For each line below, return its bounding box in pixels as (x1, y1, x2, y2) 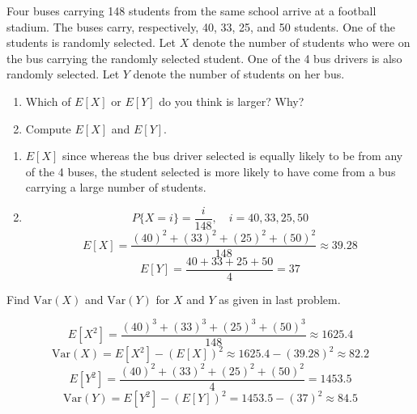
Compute (25, 120, 71, 137)
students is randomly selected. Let (6, 34, 176, 51)
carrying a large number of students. (25, 179, 206, 196)
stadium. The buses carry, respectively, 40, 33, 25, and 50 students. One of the (6, 18, 396, 35)
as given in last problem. (219, 290, 341, 307)
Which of (25, 92, 71, 109)
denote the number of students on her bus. (133, 65, 345, 82)
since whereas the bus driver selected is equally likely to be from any (62, 147, 403, 164)
